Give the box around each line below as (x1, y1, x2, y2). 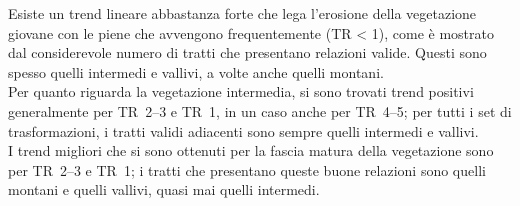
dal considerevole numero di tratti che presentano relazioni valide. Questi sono (8, 42, 487, 63)
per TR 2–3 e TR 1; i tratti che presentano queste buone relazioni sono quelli (8, 159, 486, 180)
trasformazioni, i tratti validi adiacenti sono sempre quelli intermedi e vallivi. (8, 120, 479, 141)
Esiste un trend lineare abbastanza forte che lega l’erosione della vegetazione (8, 3, 477, 23)
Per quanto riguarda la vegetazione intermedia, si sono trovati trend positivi (8, 81, 474, 102)
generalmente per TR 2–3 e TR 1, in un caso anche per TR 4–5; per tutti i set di (8, 100, 512, 121)
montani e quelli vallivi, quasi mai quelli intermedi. (8, 179, 320, 200)
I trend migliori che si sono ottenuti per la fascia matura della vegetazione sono (8, 140, 494, 161)
